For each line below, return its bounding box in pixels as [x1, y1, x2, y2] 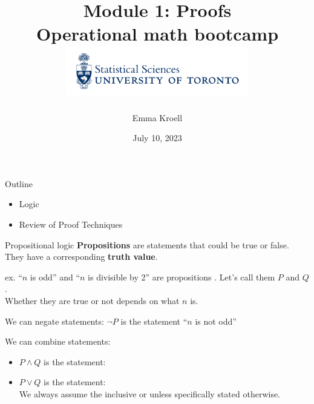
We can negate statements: [5, 314, 104, 327]
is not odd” [195, 314, 237, 327]
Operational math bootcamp [36, 21, 279, 46]
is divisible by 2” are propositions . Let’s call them [88, 270, 275, 283]
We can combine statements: [5, 335, 111, 348]
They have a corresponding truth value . [5, 250, 158, 263]
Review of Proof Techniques [19, 218, 123, 231]
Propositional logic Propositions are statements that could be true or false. [5, 238, 289, 251]
